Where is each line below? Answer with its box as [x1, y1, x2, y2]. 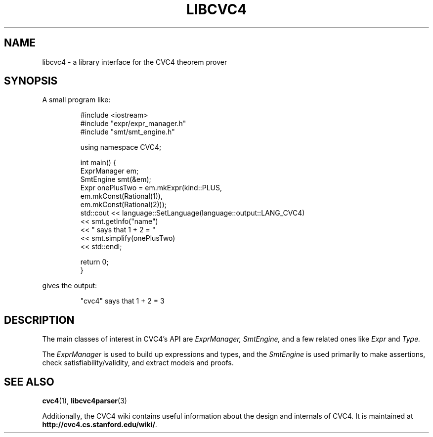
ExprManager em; [80, 167, 139, 175]
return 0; [80, 258, 109, 266]
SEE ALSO [4, 375, 54, 388]
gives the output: [42, 281, 97, 290]
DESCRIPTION [4, 313, 75, 326]
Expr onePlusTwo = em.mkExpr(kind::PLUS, [80, 183, 222, 192]
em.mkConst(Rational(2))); [80, 200, 167, 209]
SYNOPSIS [4, 75, 58, 87]
